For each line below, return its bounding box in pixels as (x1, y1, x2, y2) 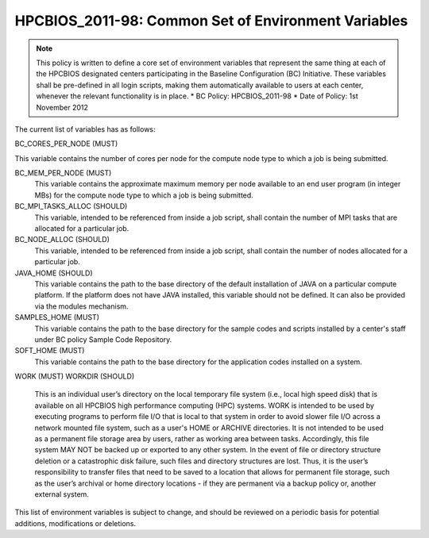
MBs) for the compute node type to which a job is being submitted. (34, 190, 253, 200)
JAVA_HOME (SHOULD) (14, 268, 93, 278)
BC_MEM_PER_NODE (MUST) (14, 168, 112, 178)
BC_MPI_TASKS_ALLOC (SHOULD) (14, 202, 128, 211)
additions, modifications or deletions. (14, 518, 137, 528)
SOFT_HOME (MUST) (14, 346, 85, 355)
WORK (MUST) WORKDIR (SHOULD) (14, 371, 135, 381)
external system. (34, 490, 89, 499)
